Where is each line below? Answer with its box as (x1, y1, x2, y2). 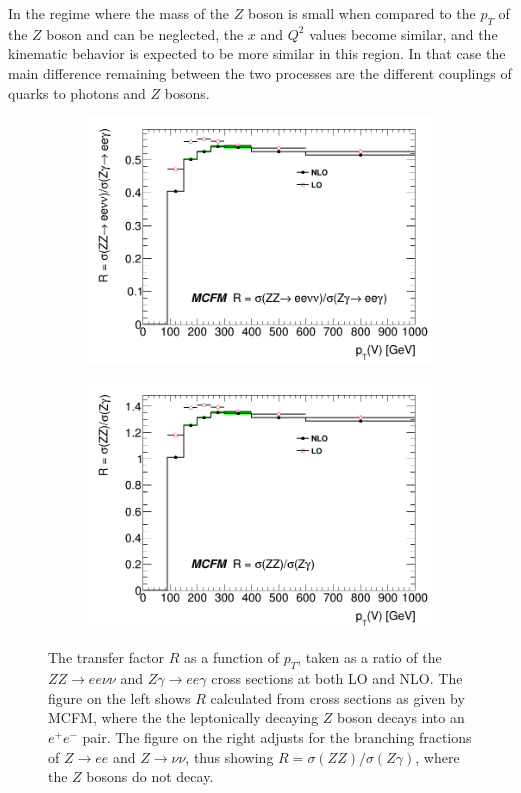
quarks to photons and (8, 82, 146, 103)
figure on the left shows (48, 687, 191, 708)
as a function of (184, 647, 280, 668)
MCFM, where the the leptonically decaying (48, 707, 319, 728)
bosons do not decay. (86, 766, 214, 787)
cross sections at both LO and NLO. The (211, 668, 463, 689)
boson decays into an (337, 707, 465, 728)
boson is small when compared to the (247, 3, 476, 23)
